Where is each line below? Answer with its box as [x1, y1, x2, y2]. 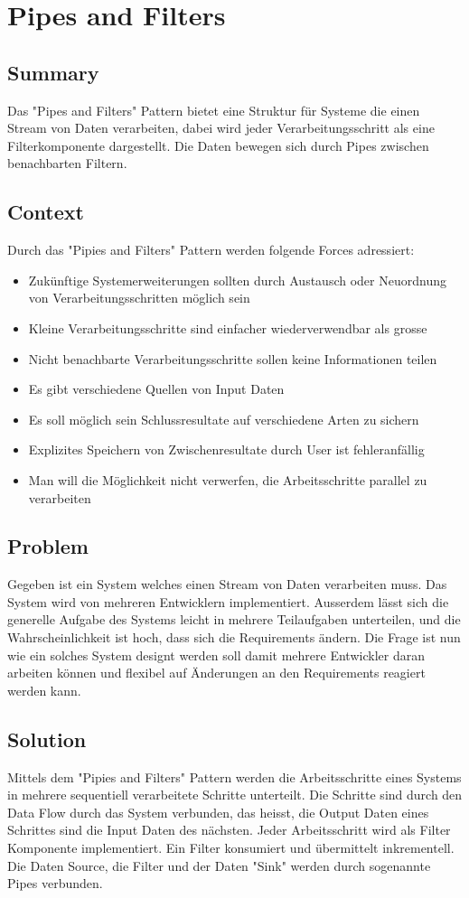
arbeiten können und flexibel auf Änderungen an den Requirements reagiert [7, 663, 426, 682]
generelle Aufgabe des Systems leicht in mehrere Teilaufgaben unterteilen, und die [7, 610, 461, 629]
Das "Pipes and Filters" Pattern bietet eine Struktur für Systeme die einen [7, 100, 420, 119]
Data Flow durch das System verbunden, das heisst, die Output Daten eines [7, 802, 429, 821]
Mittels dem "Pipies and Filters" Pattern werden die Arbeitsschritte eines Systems [7, 767, 462, 786]
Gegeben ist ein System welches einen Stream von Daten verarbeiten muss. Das [7, 575, 447, 594]
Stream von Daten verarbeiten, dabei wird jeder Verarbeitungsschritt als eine [7, 118, 435, 137]
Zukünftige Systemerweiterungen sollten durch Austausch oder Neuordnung [28, 270, 446, 289]
